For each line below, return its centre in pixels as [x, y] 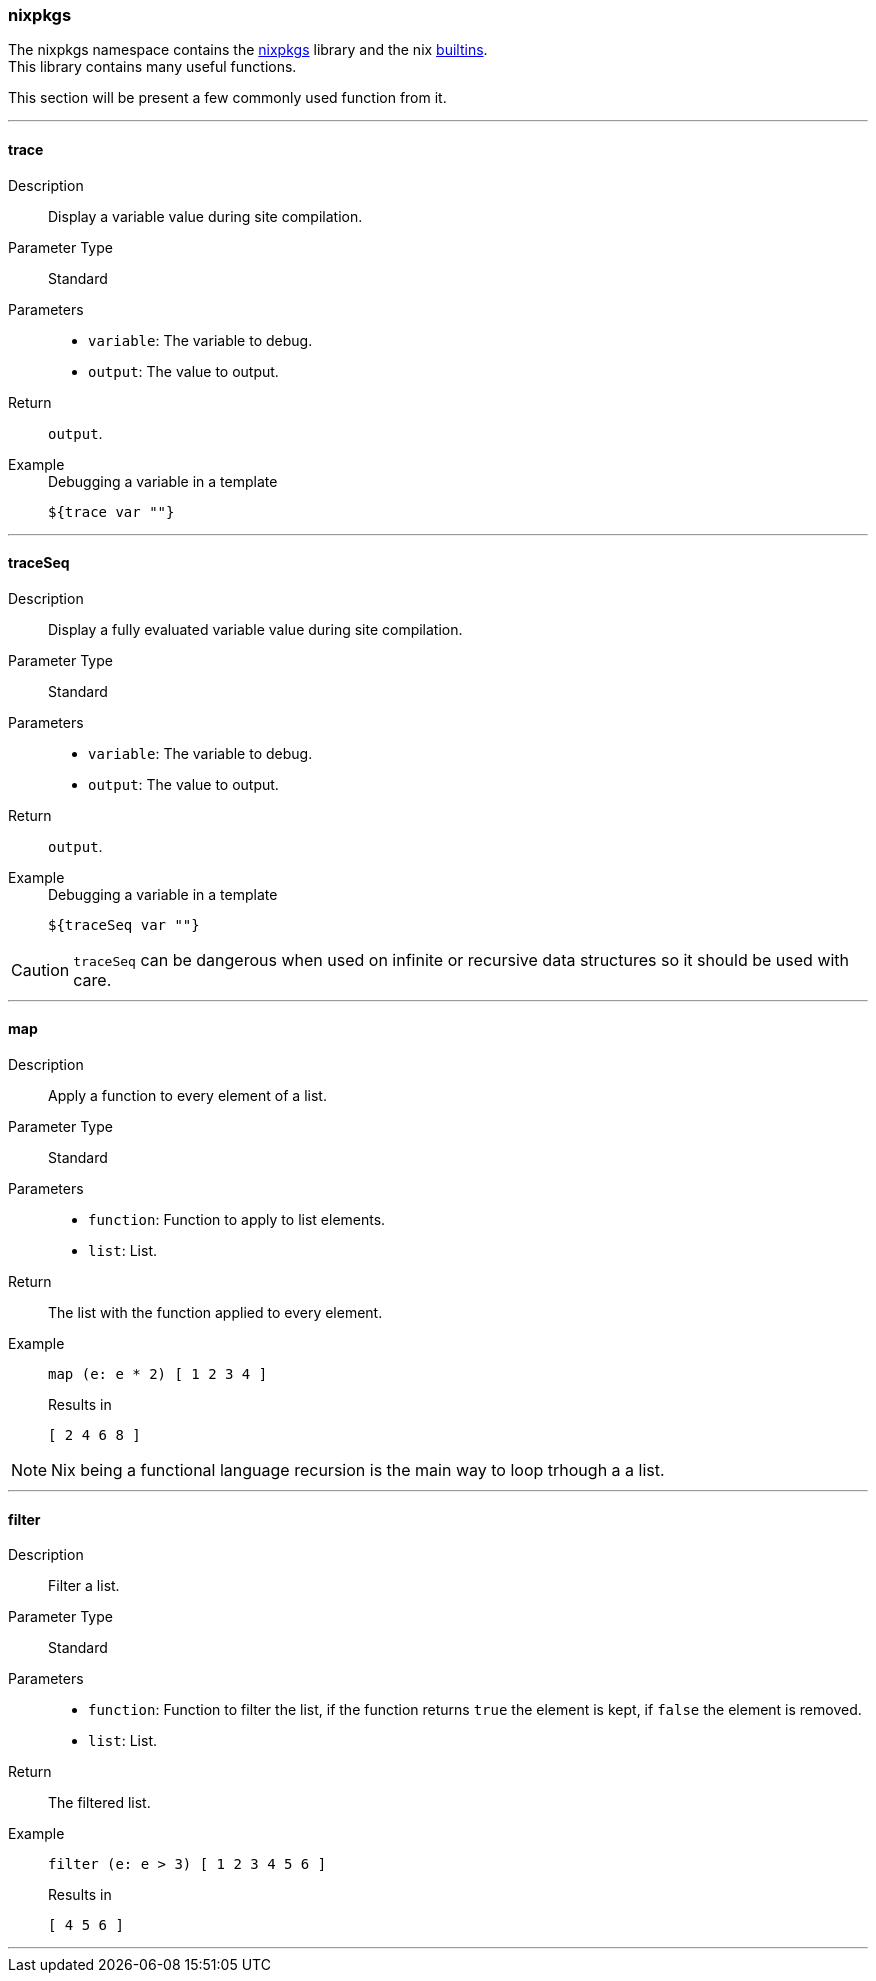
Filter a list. [84, 1586]
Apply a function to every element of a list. [187, 1096]
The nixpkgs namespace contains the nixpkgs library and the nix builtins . [248, 50]
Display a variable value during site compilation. [205, 216]
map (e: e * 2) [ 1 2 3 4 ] [158, 1374]
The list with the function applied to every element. [215, 1313]
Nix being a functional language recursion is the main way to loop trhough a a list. [358, 1470]
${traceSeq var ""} [124, 924]
